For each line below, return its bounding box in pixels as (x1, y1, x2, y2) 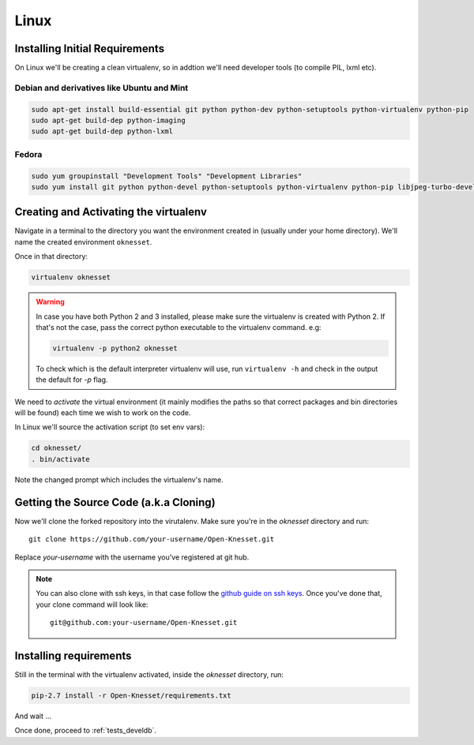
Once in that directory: (14, 252, 88, 261)
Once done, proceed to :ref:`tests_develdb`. (14, 726, 157, 736)
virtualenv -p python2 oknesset (52, 343, 178, 353)
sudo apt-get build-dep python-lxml (31, 127, 174, 136)
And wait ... (14, 711, 51, 721)
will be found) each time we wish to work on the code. (14, 408, 191, 417)
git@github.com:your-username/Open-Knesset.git (50, 618, 238, 627)
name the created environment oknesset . (14, 237, 152, 246)
